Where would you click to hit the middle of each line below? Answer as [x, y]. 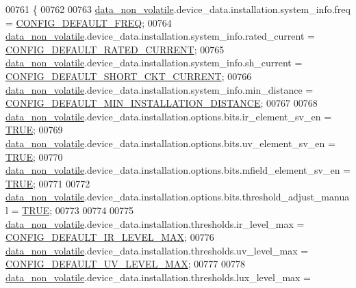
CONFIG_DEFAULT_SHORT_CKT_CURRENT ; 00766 [129, 76]
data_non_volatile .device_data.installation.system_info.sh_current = [154, 63]
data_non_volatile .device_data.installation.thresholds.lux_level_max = [158, 277]
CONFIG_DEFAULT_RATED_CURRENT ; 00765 [115, 49]
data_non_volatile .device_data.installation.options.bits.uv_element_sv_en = [170, 143]
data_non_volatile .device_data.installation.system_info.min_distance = [160, 89]
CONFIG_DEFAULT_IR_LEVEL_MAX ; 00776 [110, 237]
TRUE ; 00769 [34, 130]
